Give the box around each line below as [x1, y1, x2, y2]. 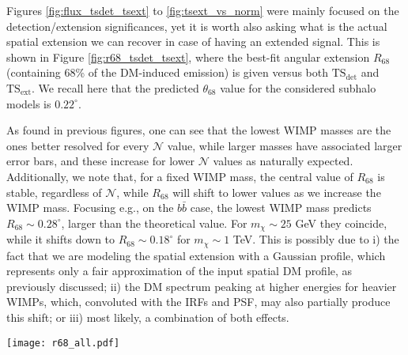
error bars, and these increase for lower [6, 153, 195, 169]
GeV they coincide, [295, 214, 387, 231]
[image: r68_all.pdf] [6, 337, 120, 349]
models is [6, 95, 51, 111]
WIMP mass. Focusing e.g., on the [6, 199, 174, 216]
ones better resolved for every [6, 137, 149, 153]
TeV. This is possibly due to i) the [232, 231, 399, 247]
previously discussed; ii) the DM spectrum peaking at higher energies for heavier [6, 278, 397, 294]
